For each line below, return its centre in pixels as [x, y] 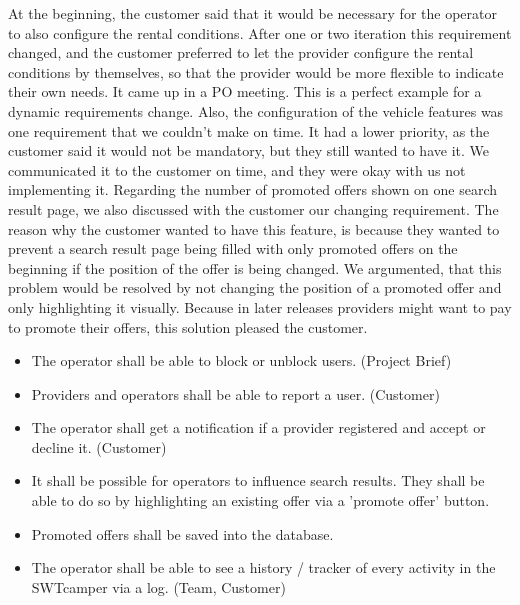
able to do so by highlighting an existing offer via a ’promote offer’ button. [260, 500]
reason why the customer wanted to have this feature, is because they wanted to [254, 228]
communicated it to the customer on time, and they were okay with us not [237, 169]
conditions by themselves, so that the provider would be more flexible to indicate [256, 71]
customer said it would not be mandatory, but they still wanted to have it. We [248, 150]
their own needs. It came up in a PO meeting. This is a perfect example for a [245, 91]
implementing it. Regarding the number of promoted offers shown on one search [253, 189]
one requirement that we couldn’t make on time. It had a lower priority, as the [249, 130]
